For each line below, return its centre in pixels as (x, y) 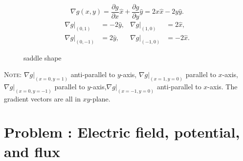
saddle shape (43, 58)
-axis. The (222, 86)
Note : (13, 74)
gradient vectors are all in (42, 98)
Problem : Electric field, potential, (122, 132)
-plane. (100, 98)
